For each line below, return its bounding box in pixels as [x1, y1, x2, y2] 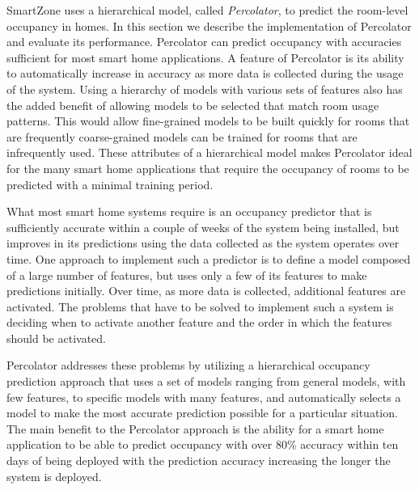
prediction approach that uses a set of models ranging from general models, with [6, 373, 406, 390]
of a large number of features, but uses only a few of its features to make [6, 266, 367, 283]
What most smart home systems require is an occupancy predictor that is [6, 203, 372, 220]
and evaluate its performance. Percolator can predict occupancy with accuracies [6, 33, 402, 50]
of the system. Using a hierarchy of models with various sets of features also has [6, 80, 403, 97]
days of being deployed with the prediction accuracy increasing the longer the [6, 452, 391, 469]
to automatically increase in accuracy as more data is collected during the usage [6, 65, 404, 82]
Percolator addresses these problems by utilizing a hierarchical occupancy [6, 357, 370, 374]
